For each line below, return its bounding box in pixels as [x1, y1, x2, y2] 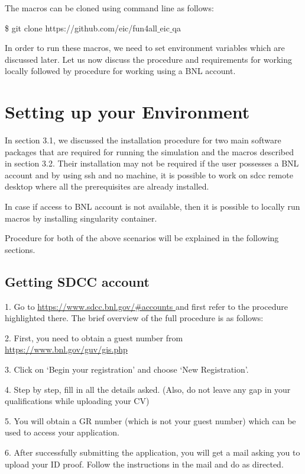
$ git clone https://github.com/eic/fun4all [5, 21, 157, 34]
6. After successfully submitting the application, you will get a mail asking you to [5, 446, 300, 458]
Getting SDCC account [5, 272, 150, 290]
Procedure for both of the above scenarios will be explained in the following [5, 232, 279, 244]
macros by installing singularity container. [5, 212, 157, 224]
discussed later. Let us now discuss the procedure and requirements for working [5, 53, 293, 65]
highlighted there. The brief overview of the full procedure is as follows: [5, 312, 264, 324]
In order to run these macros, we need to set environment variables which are [5, 41, 285, 54]
